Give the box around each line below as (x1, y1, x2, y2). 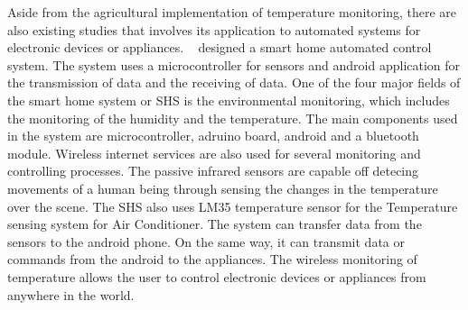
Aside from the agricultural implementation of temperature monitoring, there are (7, 3, 457, 21)
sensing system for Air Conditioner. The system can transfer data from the (7, 214, 422, 233)
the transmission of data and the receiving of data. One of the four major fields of (7, 73, 461, 92)
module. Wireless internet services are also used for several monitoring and (7, 143, 421, 162)
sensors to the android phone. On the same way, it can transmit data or (7, 232, 405, 251)
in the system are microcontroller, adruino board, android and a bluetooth (7, 126, 419, 145)
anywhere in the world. (7, 285, 135, 304)
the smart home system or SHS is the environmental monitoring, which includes (7, 90, 450, 109)
